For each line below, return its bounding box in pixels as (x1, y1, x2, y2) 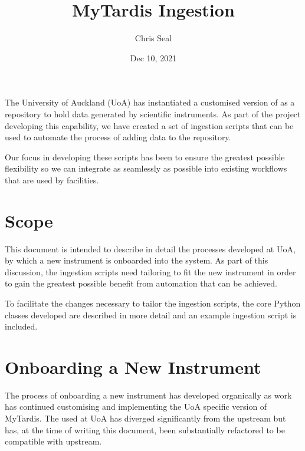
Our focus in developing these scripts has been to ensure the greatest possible (5, 150, 285, 163)
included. (5, 320, 38, 333)
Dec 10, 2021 (130, 51, 177, 64)
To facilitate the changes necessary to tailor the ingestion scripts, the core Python (5, 297, 301, 309)
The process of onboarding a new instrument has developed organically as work (5, 389, 292, 401)
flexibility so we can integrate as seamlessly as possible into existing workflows (5, 162, 287, 175)
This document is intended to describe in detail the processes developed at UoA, (5, 242, 296, 255)
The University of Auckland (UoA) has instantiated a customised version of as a (5, 96, 295, 108)
